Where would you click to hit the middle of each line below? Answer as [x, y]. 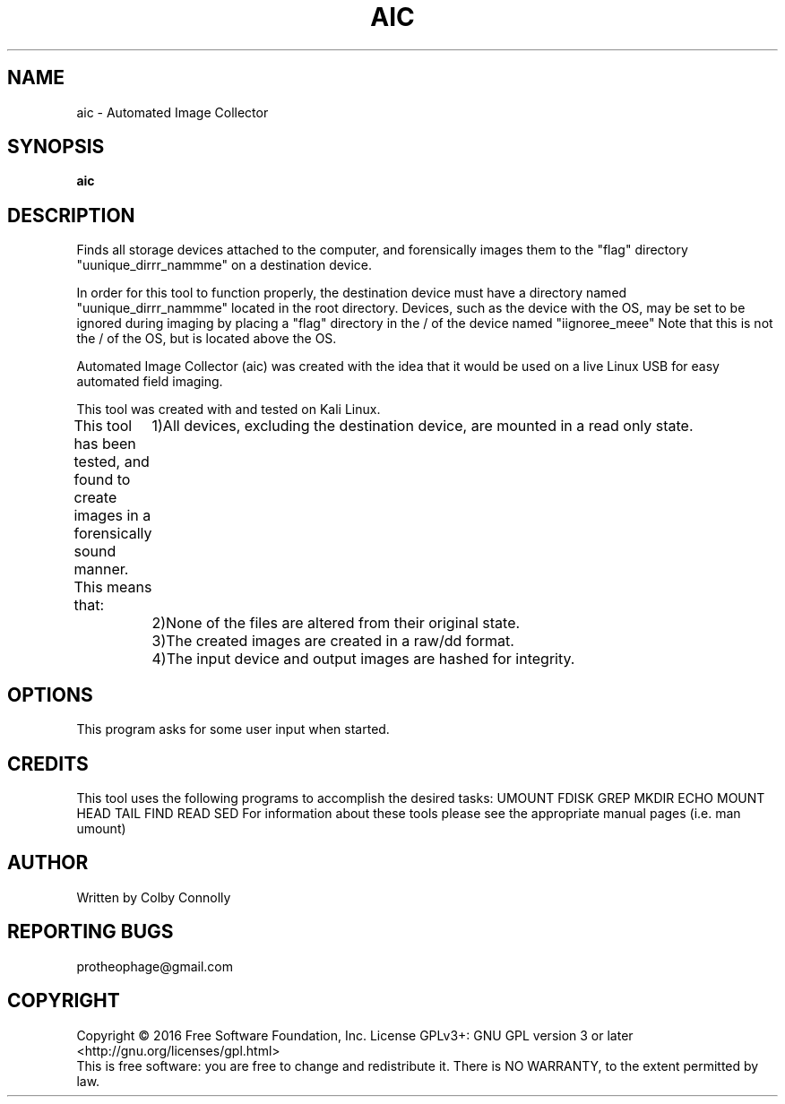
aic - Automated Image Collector [173, 112]
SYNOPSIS [56, 147]
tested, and [112, 462]
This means [113, 587]
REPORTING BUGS [91, 932]
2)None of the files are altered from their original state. [336, 623]
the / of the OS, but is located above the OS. [207, 339]
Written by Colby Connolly [154, 897]
